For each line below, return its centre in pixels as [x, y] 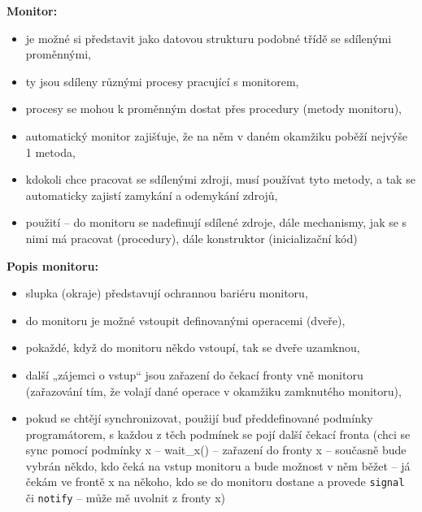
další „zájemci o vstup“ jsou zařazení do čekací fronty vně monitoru [194, 374]
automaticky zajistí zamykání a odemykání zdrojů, [152, 195]
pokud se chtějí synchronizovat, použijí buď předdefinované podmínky [199, 418]
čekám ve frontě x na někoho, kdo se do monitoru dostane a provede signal [215, 482]
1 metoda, [50, 152]
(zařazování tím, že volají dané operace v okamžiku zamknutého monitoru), [213, 391]
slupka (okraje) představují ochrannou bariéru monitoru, [167, 293]
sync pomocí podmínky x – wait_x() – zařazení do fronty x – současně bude [216, 450]
